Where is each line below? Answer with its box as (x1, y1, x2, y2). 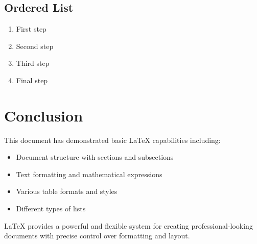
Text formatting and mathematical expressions (16, 168, 162, 179)
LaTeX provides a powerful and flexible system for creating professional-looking (4, 220, 253, 231)
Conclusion (4, 105, 83, 126)
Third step (16, 58, 50, 68)
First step (16, 23, 46, 34)
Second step (16, 40, 54, 51)
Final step (16, 75, 48, 85)
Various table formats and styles (16, 186, 118, 197)
